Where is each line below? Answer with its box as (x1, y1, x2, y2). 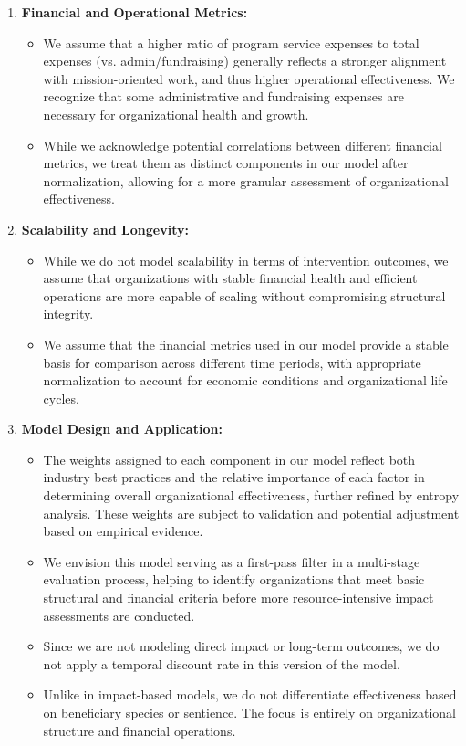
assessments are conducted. (43, 605, 195, 625)
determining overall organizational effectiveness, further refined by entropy (43, 486, 460, 505)
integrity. (43, 304, 94, 323)
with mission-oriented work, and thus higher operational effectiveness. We (43, 68, 455, 88)
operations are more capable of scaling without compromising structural (43, 286, 446, 305)
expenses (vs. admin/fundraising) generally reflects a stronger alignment (43, 51, 447, 70)
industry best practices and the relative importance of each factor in (43, 468, 425, 487)
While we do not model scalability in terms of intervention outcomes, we (43, 250, 449, 269)
